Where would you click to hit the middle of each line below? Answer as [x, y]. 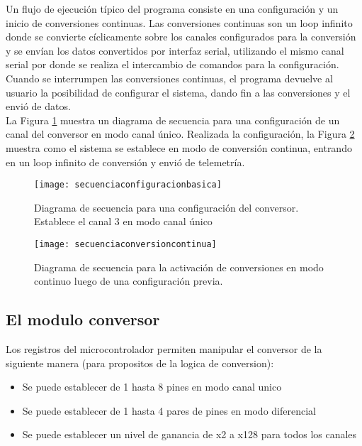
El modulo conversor [83, 319]
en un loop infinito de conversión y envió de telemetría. [125, 162]
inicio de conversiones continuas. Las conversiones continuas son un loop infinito [179, 22]
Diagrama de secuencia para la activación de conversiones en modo [179, 267]
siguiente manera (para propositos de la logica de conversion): [140, 363]
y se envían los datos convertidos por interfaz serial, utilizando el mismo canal [175, 50]
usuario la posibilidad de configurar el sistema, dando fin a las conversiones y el [178, 92]
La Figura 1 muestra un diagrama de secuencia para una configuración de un [173, 120]
